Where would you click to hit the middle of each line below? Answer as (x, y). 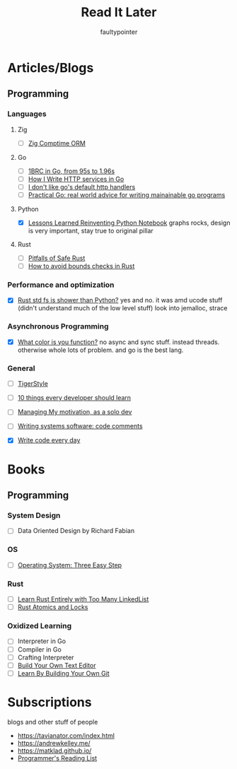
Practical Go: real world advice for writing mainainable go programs (127, 194)
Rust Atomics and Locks (53, 607)
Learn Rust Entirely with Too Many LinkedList (83, 599)
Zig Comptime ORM (57, 143)
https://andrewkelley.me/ (54, 743)
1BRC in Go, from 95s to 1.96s (71, 171)
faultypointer (119, 32)
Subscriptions (50, 702)
